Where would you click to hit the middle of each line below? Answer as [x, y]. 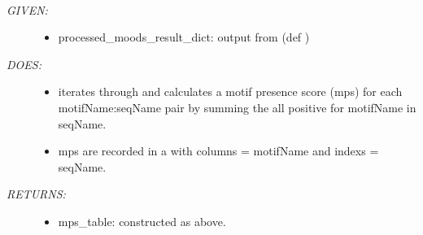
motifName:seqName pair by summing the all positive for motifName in [237, 107]
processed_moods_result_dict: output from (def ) [184, 37]
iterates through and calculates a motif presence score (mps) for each [230, 91]
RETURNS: [36, 194]
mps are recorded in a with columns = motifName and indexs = [218, 151]
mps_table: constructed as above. [142, 221]
